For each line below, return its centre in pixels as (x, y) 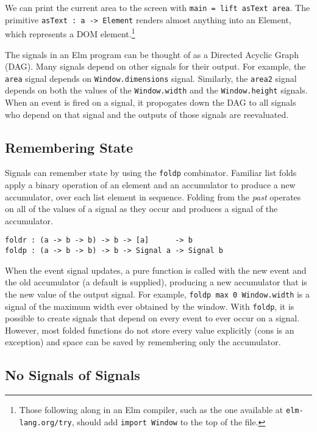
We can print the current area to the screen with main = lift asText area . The (158, 7)
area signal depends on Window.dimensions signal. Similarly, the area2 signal (151, 78)
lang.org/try (45, 423)
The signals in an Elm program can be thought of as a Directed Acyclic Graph (152, 54)
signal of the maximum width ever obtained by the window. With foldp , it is (150, 306)
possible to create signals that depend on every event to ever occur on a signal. (152, 318)
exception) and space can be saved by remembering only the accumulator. (143, 342)
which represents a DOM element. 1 (70, 33)
